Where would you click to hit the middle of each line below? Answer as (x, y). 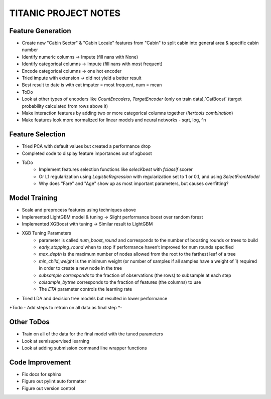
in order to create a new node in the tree (81, 268)
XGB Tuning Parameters (46, 233)
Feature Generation (40, 31)
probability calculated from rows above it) (65, 106)
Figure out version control (48, 388)
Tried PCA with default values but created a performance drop (86, 146)
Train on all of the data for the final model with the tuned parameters (92, 334)
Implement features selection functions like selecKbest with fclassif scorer (116, 169)
